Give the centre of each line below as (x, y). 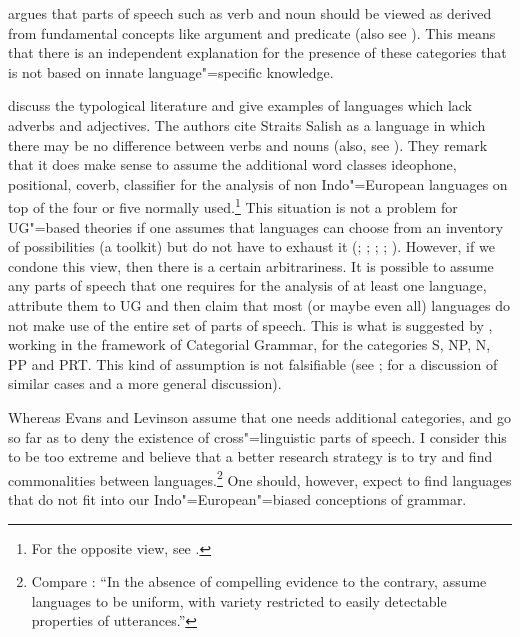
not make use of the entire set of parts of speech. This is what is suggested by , (250, 324)
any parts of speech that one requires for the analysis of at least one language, (247, 285)
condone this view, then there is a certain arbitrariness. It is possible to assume (251, 265)
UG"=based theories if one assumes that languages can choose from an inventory (256, 226)
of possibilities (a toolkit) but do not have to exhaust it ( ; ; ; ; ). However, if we (251, 246)
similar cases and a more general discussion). (145, 383)
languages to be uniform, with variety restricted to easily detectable (239, 600)
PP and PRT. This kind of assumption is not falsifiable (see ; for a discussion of (253, 363)
